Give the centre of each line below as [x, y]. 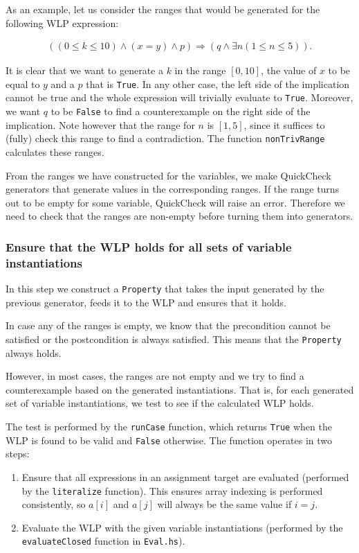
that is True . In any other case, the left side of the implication [218, 84]
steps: [18, 454]
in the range [200, 70]
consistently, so [54, 504]
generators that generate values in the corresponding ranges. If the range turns [173, 189]
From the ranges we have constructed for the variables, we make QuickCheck [168, 175]
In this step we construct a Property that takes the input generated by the [165, 289]
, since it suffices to [284, 124]
